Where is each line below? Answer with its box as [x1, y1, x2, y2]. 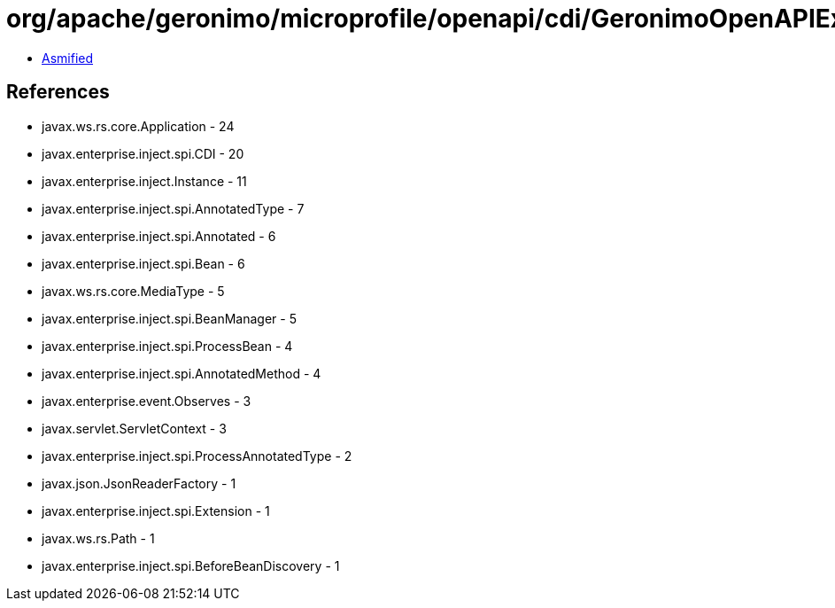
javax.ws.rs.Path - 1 [42, 530, 155, 546]
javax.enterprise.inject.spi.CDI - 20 [42, 145, 244, 161]
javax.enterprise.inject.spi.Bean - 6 [42, 255, 245, 271]
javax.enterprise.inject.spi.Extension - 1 [42, 503, 270, 518]
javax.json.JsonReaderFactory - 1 [42, 475, 236, 491]
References [6, 81, 110, 104]
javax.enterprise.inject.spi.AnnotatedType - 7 [42, 200, 305, 216]
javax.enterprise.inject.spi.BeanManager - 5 [42, 310, 297, 326]
